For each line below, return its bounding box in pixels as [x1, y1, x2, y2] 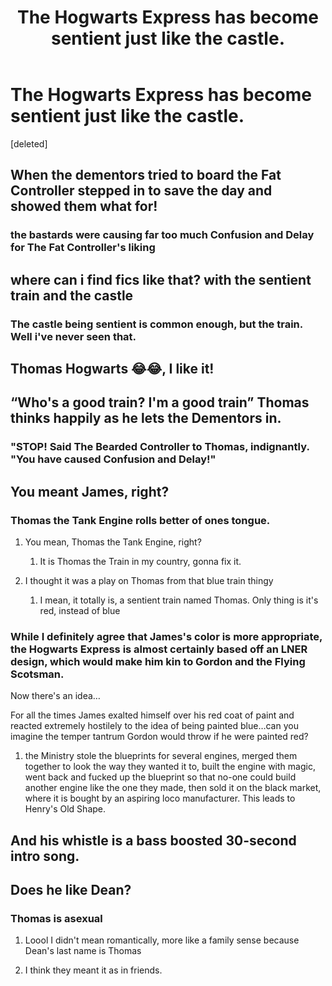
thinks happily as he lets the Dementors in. [10, 410, 282, 427]
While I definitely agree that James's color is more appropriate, [10, 629, 323, 643]
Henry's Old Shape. [24, 803, 107, 815]
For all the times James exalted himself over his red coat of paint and [10, 709, 295, 721]
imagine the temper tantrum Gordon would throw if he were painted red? [10, 731, 309, 743]
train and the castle [10, 287, 134, 304]
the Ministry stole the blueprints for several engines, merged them [24, 750, 298, 762]
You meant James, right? [10, 483, 170, 500]
